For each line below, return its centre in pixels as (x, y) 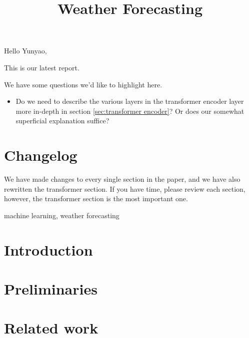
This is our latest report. (42, 67)
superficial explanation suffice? (62, 121)
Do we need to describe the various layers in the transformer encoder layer (130, 101)
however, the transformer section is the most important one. (96, 198)
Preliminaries (51, 289)
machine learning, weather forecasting (62, 215)
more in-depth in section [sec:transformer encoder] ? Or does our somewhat (130, 111)
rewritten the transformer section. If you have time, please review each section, (125, 188)
